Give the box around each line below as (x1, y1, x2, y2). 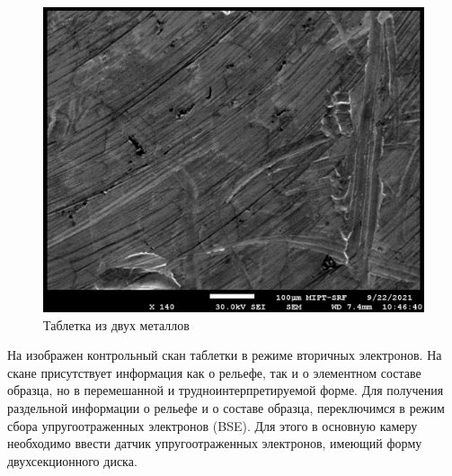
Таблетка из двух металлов (43, 315, 190, 334)
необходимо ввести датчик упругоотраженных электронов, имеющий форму (7, 434, 422, 453)
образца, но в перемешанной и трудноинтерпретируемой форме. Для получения (7, 381, 444, 400)
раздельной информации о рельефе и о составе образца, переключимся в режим (7, 399, 445, 418)
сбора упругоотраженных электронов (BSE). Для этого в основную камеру (7, 416, 418, 435)
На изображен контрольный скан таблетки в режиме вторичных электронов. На (7, 346, 442, 364)
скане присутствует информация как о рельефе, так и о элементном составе (7, 363, 421, 382)
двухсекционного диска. (7, 451, 137, 470)
